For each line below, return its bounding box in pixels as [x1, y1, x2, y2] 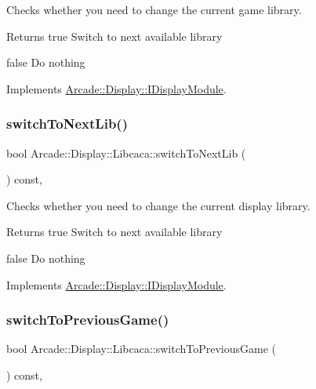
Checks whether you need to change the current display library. [6, 197, 311, 213]
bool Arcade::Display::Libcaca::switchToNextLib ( [6, 144, 246, 161]
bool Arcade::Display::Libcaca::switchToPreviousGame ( [6, 340, 277, 357]
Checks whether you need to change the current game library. [6, 2, 302, 17]
